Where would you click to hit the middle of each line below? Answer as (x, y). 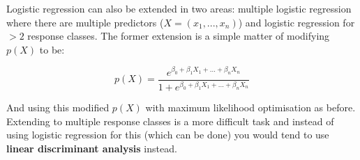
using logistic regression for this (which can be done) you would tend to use (168, 135)
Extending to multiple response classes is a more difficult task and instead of (170, 121)
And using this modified (58, 107)
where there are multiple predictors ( (85, 22)
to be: (52, 49)
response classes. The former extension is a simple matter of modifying (179, 36)
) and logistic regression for (297, 22)
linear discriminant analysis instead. (92, 148)
